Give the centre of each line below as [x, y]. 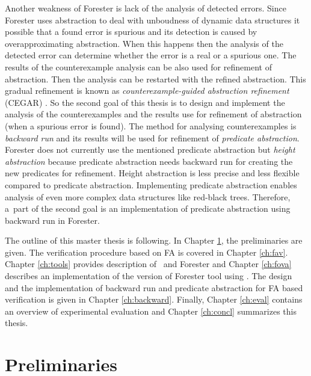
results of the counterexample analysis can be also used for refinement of [138, 66]
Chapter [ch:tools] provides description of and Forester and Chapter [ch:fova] [148, 264]
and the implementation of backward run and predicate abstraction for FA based [154, 287]
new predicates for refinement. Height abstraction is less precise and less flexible [152, 173]
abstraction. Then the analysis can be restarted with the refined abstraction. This [155, 79]
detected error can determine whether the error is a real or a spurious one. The [151, 55]
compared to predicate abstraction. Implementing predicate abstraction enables [151, 184]
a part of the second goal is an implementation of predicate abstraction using [148, 208]
